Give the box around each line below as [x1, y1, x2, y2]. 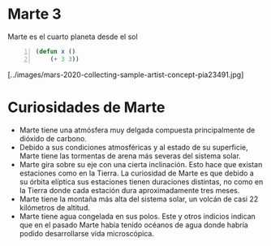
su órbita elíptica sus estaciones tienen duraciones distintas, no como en [19, 176, 264, 187]
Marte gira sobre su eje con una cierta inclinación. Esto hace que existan [19, 159, 263, 169]
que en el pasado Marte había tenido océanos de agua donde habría [19, 220, 248, 230]
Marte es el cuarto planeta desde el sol [7, 32, 139, 41]
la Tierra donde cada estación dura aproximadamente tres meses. [19, 185, 240, 195]
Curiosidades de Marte [7, 98, 166, 116]
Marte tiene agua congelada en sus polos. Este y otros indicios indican [19, 211, 256, 221]
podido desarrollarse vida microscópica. [19, 228, 155, 238]
